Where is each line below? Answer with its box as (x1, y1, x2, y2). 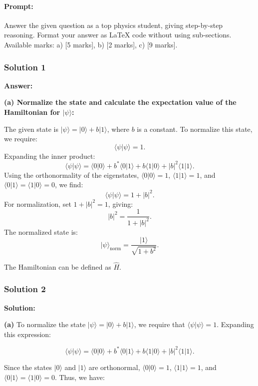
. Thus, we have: (54, 372, 105, 382)
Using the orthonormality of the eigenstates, (4, 169, 139, 180)
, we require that (134, 319, 185, 330)
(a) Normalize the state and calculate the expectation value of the (4, 97, 237, 107)
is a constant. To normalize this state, (137, 123, 253, 134)
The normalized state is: (4, 226, 78, 237)
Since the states (4, 362, 52, 372)
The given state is (4, 123, 59, 134)
